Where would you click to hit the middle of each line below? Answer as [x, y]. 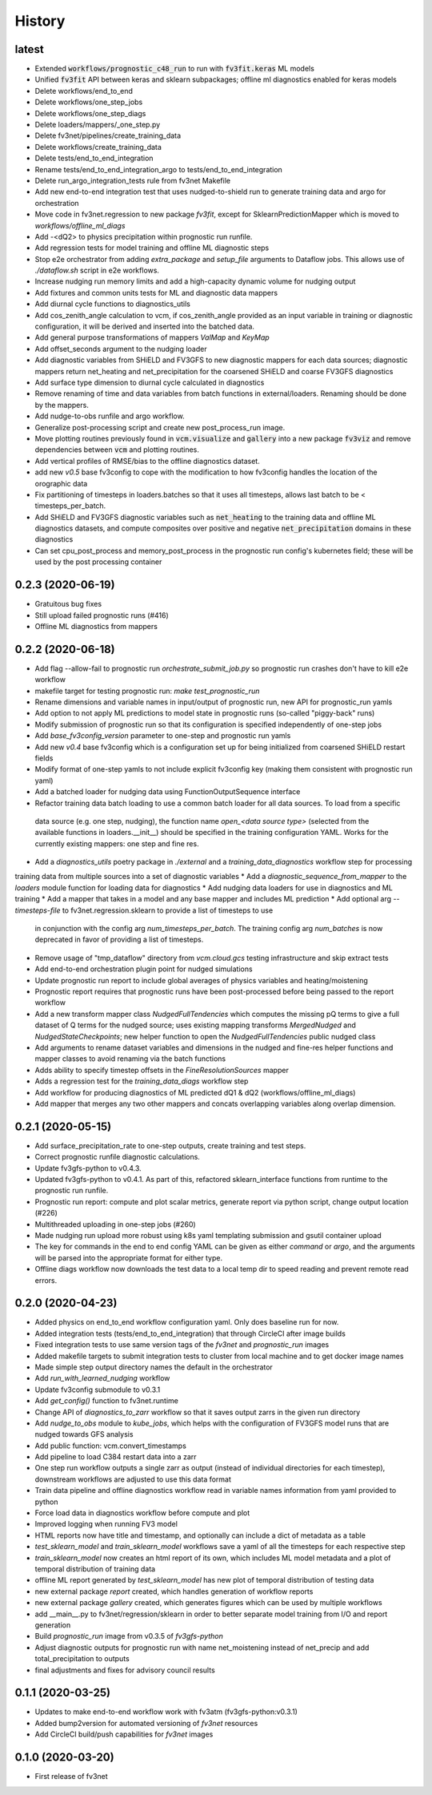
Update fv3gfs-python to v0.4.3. [88, 1168]
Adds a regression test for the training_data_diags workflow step [142, 1081]
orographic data [61, 483]
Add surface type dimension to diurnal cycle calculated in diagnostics [150, 382]
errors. [46, 1280]
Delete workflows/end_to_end [84, 91]
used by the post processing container [98, 562]
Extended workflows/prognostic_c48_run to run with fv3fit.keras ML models [175, 69]
